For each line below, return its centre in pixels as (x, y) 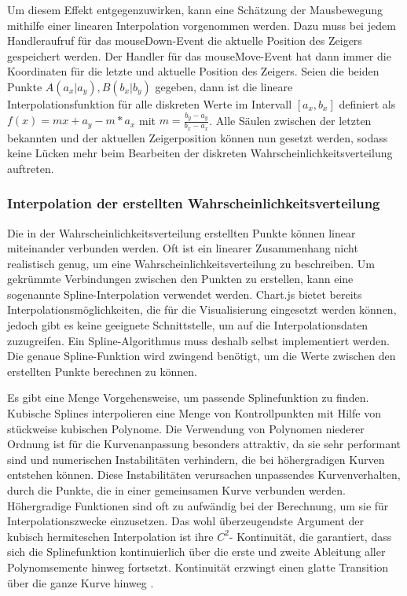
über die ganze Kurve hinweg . (81, 582)
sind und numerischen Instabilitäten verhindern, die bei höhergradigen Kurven (196, 459)
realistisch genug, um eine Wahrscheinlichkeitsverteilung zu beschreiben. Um (191, 263)
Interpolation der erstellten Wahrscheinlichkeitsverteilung (194, 203)
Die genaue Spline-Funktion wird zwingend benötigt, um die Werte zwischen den (202, 356)
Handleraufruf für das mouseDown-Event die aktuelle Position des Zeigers (185, 40)
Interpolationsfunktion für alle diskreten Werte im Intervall (150, 103)
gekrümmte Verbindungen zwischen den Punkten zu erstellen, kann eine (180, 279)
